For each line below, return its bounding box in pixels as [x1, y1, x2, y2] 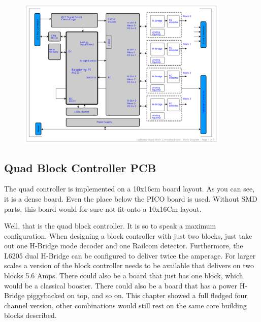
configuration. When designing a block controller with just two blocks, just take [4, 230, 252, 241]
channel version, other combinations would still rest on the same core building [4, 300, 247, 310]
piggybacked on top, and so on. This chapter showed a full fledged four [26, 290, 247, 301]
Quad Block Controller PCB [4, 159, 156, 175]
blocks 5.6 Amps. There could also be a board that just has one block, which [4, 270, 243, 281]
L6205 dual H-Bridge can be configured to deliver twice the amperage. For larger [4, 250, 256, 261]
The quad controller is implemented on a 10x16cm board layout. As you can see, [4, 183, 255, 194]
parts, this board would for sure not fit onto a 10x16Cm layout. [4, 203, 202, 214]
